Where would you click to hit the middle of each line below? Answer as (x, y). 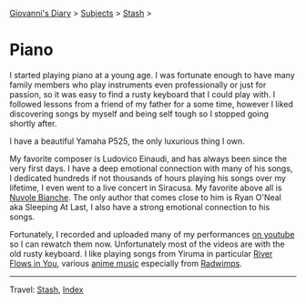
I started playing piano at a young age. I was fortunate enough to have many (153, 75)
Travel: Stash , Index (46, 289)
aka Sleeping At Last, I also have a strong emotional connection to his (140, 207)
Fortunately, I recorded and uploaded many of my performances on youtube (152, 234)
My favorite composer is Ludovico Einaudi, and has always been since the (148, 158)
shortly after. (33, 123)
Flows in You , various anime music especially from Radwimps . (126, 263)
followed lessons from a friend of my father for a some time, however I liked (152, 104)
